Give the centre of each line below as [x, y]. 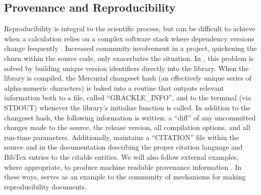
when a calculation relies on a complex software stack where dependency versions [129, 38]
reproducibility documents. [45, 186]
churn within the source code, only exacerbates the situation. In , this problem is [129, 58]
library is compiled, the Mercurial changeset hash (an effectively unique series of [128, 78]
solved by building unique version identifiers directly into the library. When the [126, 68]
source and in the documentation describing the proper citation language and [123, 147]
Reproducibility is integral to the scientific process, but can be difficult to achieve [130, 28]
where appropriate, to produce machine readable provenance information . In [123, 167]
